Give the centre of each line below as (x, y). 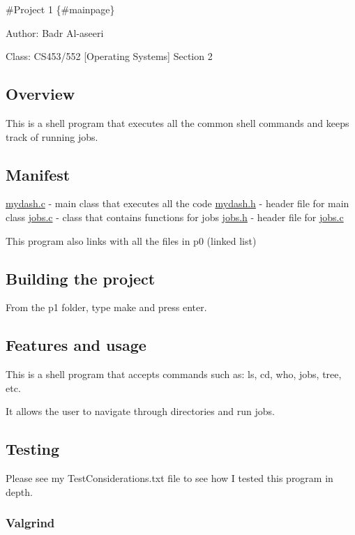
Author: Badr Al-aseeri (55, 32)
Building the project (81, 278)
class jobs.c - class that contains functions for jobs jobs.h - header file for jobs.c (175, 217)
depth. (19, 491)
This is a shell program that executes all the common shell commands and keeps (177, 122)
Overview (40, 94)
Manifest (38, 174)
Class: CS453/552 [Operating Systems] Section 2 (109, 56)
